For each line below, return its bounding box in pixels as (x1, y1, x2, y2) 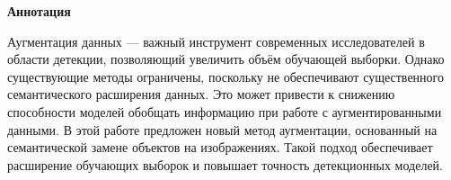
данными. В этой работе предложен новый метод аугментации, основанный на (7, 120, 438, 139)
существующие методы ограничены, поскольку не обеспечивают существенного (7, 67, 444, 85)
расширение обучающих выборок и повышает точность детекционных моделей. (7, 155, 443, 174)
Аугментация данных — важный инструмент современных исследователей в (7, 31, 425, 50)
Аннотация (7, 2, 71, 20)
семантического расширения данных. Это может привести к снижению (7, 85, 395, 103)
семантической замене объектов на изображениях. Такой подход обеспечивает (7, 138, 433, 157)
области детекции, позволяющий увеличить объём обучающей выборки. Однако (7, 49, 445, 68)
